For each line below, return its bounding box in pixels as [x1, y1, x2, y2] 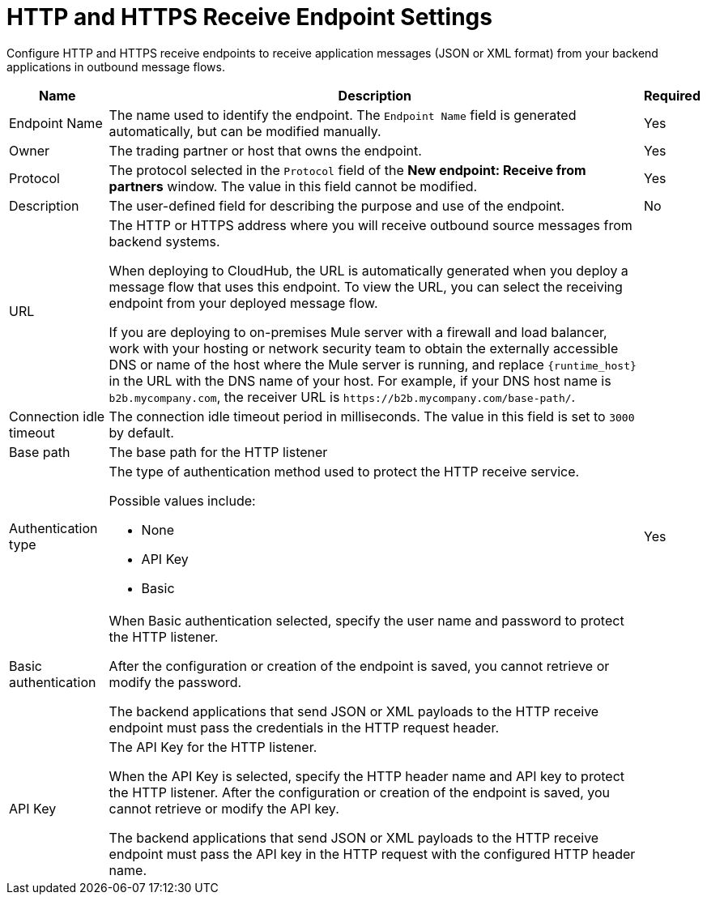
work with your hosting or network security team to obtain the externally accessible [109, 339, 619, 357]
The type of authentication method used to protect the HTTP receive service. [109, 463, 580, 480]
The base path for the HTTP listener [109, 443, 328, 460]
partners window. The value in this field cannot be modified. [109, 177, 478, 194]
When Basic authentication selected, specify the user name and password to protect [109, 612, 624, 629]
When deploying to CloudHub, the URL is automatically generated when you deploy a [109, 262, 628, 279]
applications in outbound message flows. [6, 59, 225, 74]
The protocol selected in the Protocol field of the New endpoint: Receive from [109, 161, 586, 178]
